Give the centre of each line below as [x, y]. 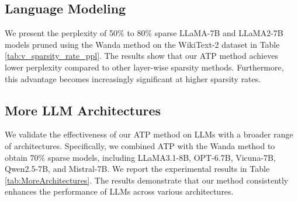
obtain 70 [22, 157]
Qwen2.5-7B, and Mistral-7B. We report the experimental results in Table [137, 169]
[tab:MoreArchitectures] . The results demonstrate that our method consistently [147, 180]
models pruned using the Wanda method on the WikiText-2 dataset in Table [142, 44]
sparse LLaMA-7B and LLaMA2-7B [219, 33]
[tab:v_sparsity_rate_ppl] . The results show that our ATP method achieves [141, 56]
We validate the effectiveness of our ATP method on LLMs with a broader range [149, 134]
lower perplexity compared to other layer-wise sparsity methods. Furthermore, [144, 67]
